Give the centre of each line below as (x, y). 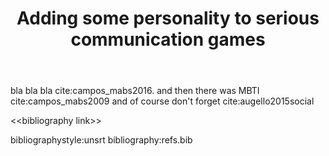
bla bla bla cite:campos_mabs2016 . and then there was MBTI (135, 91)
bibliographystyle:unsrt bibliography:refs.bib (101, 140)
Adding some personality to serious (168, 18)
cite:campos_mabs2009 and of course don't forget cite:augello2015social (162, 101)
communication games (168, 39)
